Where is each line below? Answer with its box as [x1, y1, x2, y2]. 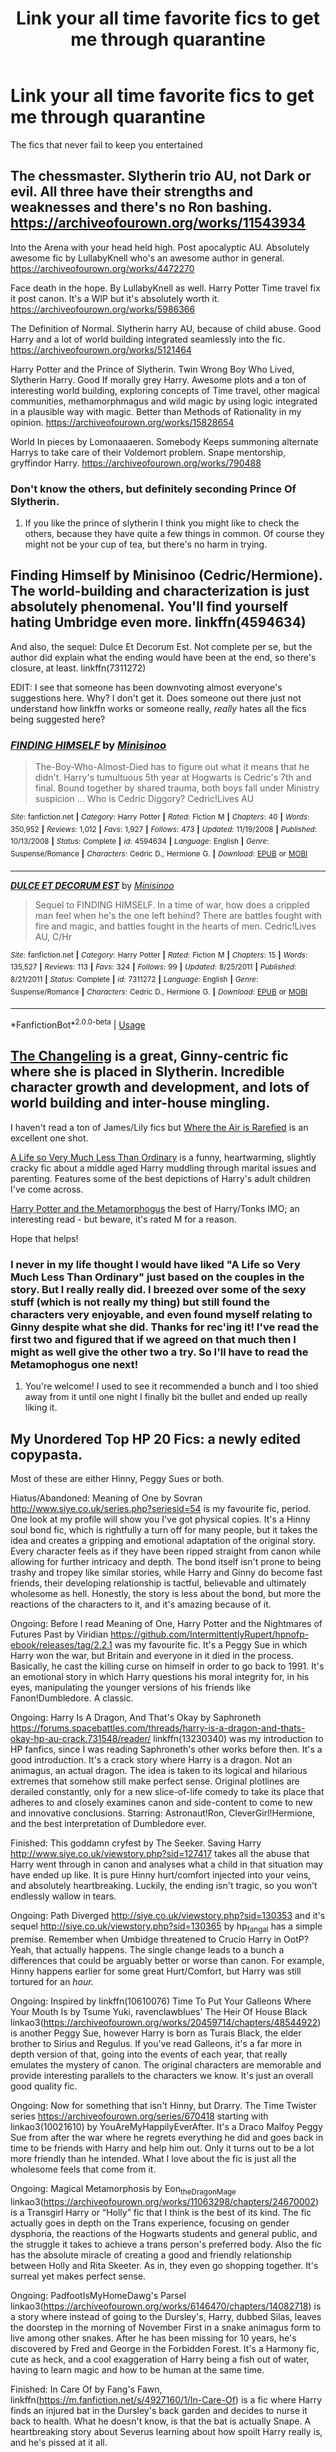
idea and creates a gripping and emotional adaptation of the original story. [10, 1534, 316, 1546]
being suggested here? [10, 713, 106, 725]
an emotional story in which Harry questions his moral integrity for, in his [10, 1670, 310, 1682]
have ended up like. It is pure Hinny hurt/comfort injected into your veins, [10, 1868, 312, 1881]
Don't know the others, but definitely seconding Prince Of [10, 482, 297, 496]
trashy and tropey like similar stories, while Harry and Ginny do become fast [10, 1566, 323, 1578]
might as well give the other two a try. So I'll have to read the [10, 1345, 309, 1359]
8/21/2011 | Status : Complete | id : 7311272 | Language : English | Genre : [10, 975, 259, 985]
